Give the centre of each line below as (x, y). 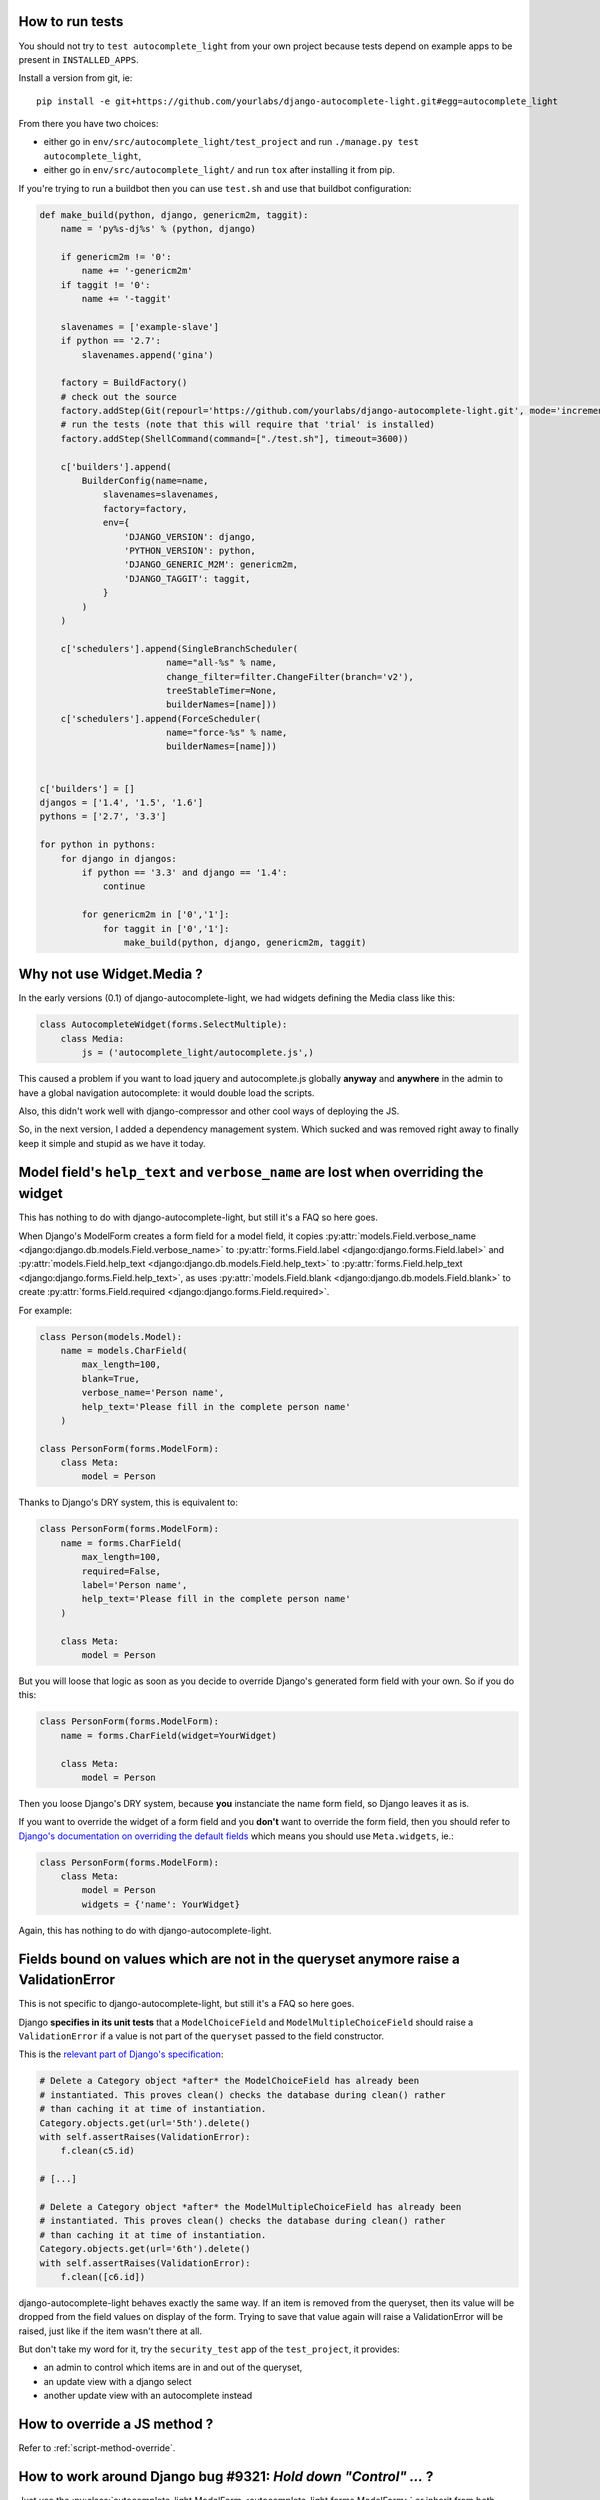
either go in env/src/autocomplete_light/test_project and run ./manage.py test (231, 142)
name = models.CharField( (124, 1350)
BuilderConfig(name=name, (145, 481)
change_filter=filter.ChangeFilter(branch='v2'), (290, 676)
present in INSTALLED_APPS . (78, 59)
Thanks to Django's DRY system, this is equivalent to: (128, 1502)
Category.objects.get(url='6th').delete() (145, 2249)
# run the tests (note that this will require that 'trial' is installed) (247, 424)
